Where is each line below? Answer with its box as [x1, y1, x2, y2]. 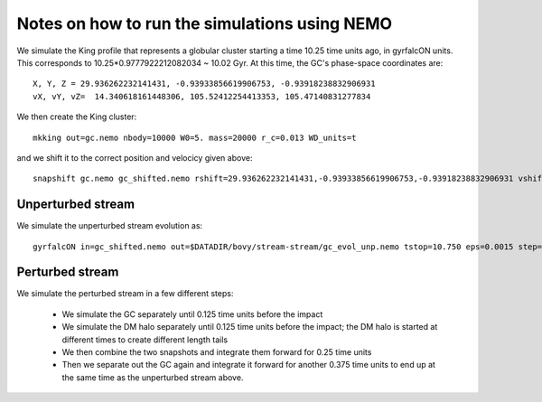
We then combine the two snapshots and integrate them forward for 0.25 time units [61, 347, 372, 358]
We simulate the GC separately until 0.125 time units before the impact [61, 308, 323, 320]
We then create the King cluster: [16, 111, 137, 122]
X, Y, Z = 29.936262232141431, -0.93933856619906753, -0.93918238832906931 [33, 79, 376, 89]
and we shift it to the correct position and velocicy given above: [16, 152, 253, 163]
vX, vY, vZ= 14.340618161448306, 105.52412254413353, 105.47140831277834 [33, 91, 371, 101]
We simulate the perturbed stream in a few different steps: [16, 288, 234, 299]
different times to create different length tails [61, 334, 229, 345]
